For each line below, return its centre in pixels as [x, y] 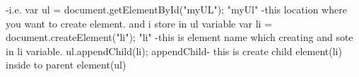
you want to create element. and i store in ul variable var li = [139, 23]
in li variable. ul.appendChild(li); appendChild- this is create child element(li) [174, 51]
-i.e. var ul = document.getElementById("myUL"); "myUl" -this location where [176, 9]
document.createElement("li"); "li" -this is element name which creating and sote [179, 37]
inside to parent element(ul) [66, 65]
